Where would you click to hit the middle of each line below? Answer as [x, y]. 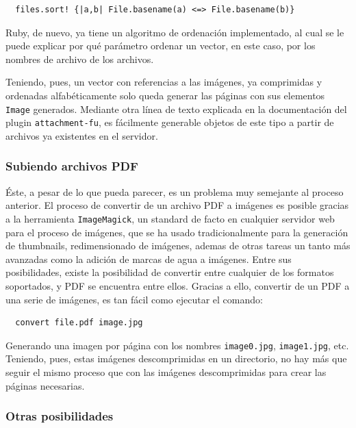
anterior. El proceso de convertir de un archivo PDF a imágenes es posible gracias [177, 205]
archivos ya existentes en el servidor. [82, 135]
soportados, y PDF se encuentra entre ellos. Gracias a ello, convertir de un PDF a [178, 285]
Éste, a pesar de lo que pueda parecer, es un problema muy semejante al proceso [175, 191]
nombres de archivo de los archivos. [80, 59]
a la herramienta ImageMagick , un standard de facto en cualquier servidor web [170, 218]
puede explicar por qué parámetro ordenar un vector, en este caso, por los [161, 46]
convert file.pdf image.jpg [79, 323]
